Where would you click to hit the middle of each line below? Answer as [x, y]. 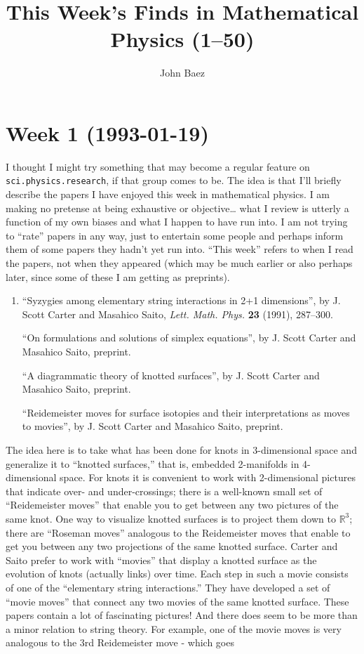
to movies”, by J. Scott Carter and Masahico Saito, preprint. [153, 426]
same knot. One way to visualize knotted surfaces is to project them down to [171, 518]
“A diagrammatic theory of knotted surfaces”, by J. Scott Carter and [171, 375]
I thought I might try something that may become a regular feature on [158, 166]
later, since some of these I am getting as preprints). [118, 276]
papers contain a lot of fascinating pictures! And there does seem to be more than [182, 615]
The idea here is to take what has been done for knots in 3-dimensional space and [181, 450]
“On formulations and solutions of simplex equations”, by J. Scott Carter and [189, 338]
